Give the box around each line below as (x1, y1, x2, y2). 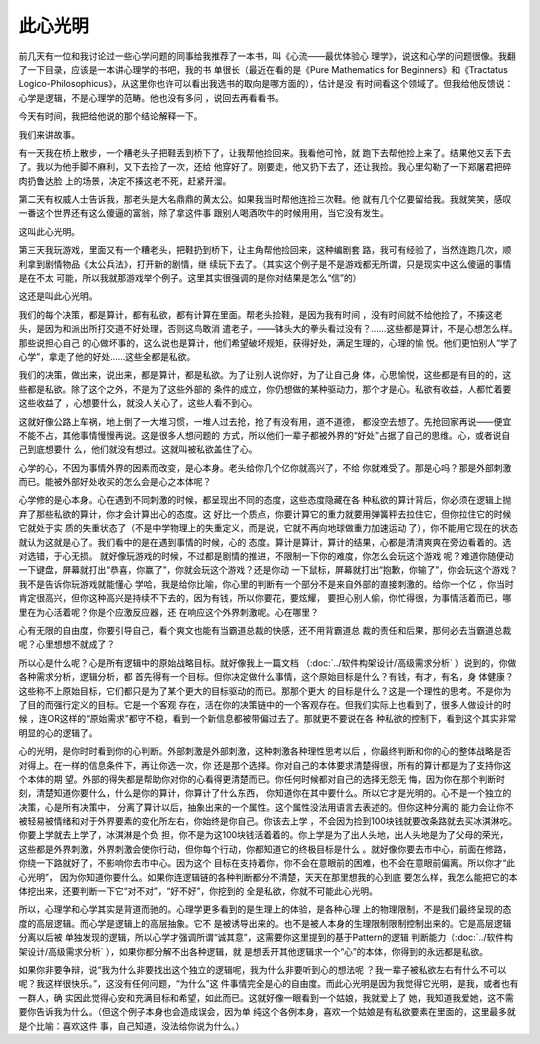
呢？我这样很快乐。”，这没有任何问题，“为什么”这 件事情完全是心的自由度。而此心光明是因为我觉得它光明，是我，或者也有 (18, 978, 519, 990)
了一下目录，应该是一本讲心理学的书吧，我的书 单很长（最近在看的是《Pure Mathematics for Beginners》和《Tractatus (18, 63, 509, 75)
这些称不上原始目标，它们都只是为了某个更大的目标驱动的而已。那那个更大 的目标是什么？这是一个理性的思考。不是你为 (18, 685, 512, 697)
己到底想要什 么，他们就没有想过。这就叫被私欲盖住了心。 (18, 443, 258, 455)
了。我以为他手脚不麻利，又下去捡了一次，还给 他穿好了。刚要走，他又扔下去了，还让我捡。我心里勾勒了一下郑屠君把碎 (18, 161, 512, 173)
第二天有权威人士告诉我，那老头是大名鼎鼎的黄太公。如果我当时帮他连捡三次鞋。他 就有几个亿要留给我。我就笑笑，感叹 (18, 193, 512, 205)
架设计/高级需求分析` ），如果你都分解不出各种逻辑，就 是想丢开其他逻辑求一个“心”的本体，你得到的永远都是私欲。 (18, 945, 489, 957)
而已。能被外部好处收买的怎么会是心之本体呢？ (18, 476, 212, 488)
